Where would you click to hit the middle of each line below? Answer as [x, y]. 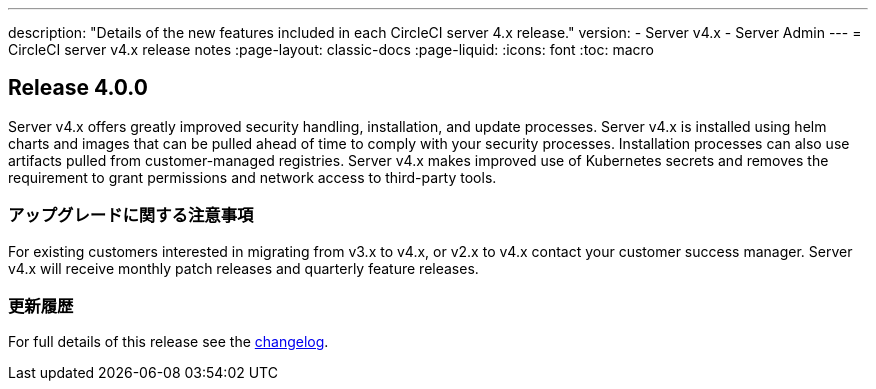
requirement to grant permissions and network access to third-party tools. [252, 177]
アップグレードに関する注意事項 [131, 215]
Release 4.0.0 [78, 88]
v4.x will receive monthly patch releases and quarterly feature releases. [243, 268]
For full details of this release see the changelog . [168, 342]
